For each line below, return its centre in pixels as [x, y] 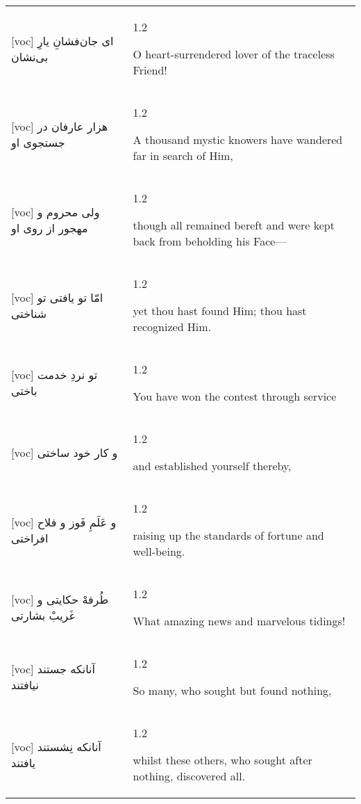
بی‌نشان [30, 56]
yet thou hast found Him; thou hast [220, 311]
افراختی [30, 538]
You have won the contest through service [235, 396]
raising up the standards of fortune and [228, 535]
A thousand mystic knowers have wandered [238, 139]
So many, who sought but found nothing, [232, 690]
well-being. [159, 551]
